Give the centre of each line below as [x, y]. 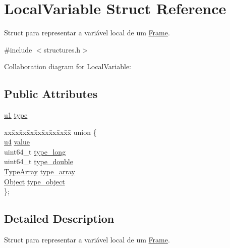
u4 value [17, 142]
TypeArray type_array [40, 171]
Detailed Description [59, 218]
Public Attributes [51, 94]
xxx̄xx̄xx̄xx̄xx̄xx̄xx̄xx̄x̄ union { [50, 132]
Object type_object [35, 181]
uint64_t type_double [39, 161]
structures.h [62, 49]
